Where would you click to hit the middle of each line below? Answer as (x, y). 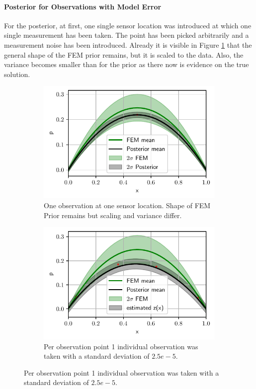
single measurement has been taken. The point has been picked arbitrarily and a (127, 35)
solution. (17, 74)
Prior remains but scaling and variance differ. (113, 215)
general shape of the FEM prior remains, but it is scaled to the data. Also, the (124, 54)
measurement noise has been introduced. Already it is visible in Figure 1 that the (128, 44)
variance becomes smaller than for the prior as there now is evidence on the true (127, 64)
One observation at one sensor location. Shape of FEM (127, 205)
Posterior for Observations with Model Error (83, 6)
